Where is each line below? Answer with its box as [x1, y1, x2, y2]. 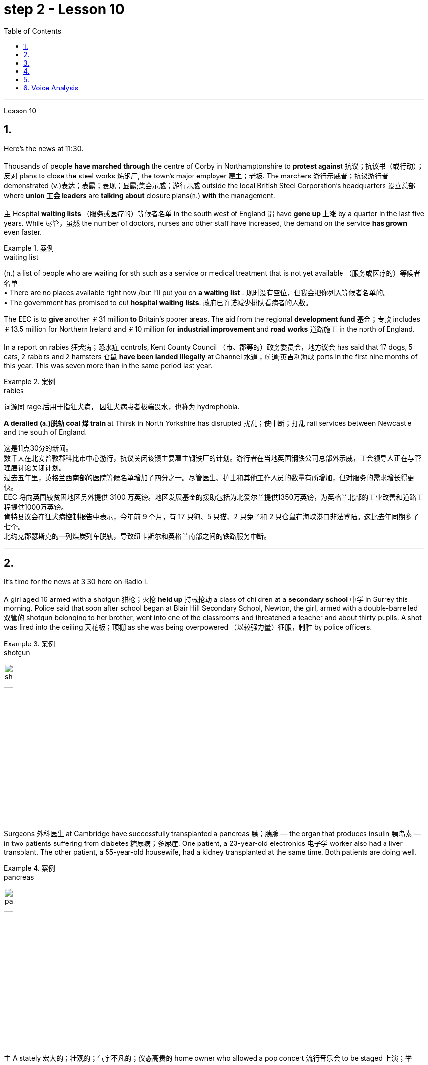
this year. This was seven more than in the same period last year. [4, 361, 213, 370]
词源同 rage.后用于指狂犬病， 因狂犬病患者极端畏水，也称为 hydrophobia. [4, 402, 240, 411]
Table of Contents [4, 26, 62, 35]
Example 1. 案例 [4, 244, 54, 252]
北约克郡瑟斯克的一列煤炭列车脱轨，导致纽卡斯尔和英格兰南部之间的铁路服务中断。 [4, 532, 271, 540]
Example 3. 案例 [4, 640, 55, 648]
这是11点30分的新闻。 [4, 444, 73, 452]
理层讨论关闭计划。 [4, 463, 65, 472]
